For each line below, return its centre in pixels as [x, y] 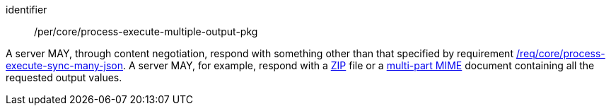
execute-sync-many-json [65, 65]
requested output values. [64, 77]
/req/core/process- [560, 53]
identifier [27, 10]
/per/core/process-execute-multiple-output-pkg [146, 31]
